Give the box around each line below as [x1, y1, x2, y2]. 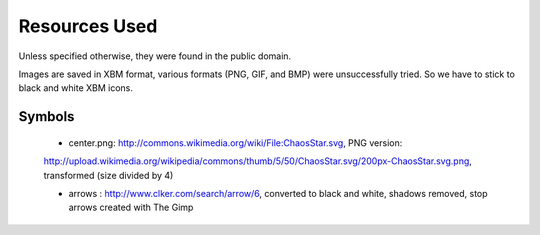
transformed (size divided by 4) [43, 169, 174, 181]
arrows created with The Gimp [68, 201, 194, 214]
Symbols [18, 108, 75, 125]
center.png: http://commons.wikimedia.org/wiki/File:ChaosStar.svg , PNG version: [68, 136, 403, 149]
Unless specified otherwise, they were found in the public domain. [18, 50, 292, 62]
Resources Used [18, 15, 158, 37]
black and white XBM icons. [18, 82, 134, 94]
